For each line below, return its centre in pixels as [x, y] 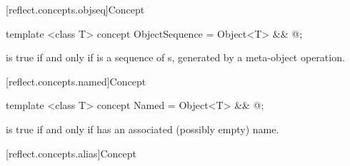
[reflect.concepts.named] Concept [76, 81]
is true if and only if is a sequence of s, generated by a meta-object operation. [175, 57]
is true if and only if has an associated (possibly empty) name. [142, 129]
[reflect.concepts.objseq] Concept [75, 9]
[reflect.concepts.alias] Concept [71, 153]
